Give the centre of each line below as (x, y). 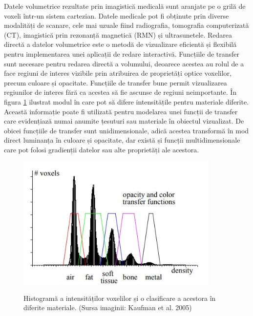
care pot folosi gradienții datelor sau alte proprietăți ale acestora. (102, 149)
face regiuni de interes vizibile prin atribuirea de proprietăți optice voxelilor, (118, 73)
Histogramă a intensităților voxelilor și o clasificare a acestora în (120, 298)
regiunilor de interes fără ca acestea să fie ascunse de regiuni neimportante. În (120, 92)
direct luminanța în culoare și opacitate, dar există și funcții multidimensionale (122, 140)
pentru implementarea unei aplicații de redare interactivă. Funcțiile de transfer (122, 53)
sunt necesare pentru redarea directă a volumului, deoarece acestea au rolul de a (124, 63)
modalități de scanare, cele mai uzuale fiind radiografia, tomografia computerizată (126, 25)
